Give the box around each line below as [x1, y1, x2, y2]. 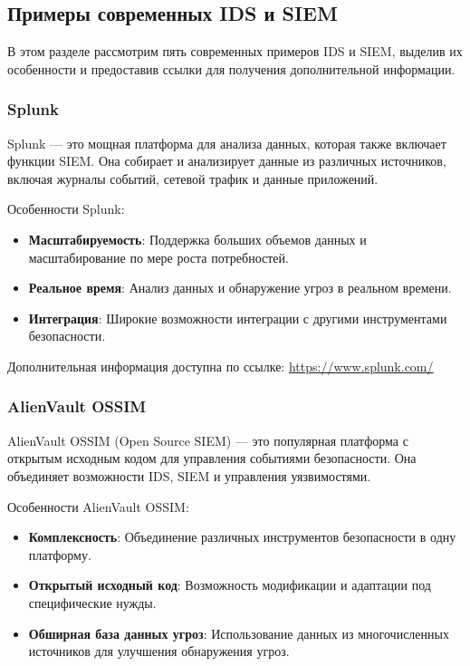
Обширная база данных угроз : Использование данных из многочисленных [28, 623, 449, 642]
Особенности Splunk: [7, 199, 125, 218]
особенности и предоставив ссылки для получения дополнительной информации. [7, 59, 456, 78]
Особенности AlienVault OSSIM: [7, 497, 189, 516]
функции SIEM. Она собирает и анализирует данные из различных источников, [7, 151, 446, 170]
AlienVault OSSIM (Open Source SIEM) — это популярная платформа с [7, 430, 408, 449]
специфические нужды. [28, 593, 157, 612]
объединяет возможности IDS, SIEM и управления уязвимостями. [7, 466, 371, 485]
